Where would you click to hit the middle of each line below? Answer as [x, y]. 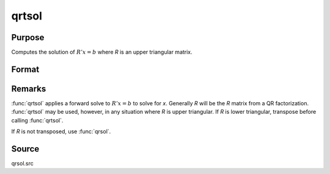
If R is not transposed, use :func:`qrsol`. [61, 131]
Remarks [29, 89]
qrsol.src [22, 164]
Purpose [28, 37]
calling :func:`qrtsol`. [37, 120]
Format [25, 69]
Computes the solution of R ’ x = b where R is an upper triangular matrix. [102, 52]
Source [25, 149]
